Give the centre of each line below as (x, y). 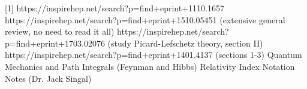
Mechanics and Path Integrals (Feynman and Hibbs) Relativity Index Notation (150, 66)
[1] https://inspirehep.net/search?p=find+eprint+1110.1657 (115, 8)
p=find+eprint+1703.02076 (55, 43)
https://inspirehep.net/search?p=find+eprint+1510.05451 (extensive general (145, 19)
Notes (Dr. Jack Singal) (48, 78)
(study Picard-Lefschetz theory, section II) (185, 43)
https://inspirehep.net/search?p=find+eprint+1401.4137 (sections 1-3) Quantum (153, 55)
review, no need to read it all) (60, 31)
